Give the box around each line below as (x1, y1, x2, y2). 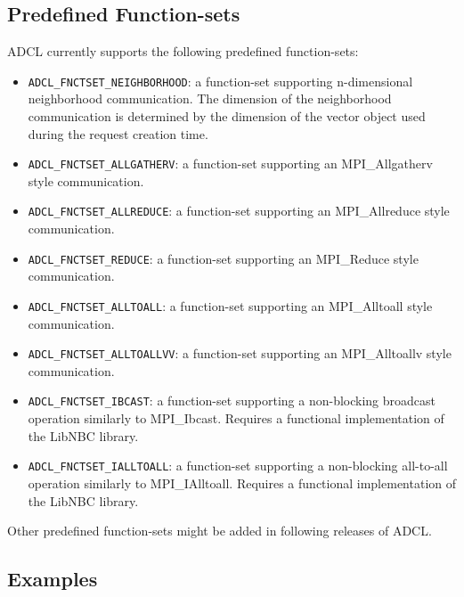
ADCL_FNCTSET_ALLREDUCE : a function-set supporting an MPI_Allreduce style (28, 201, 450, 220)
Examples (7, 565, 98, 593)
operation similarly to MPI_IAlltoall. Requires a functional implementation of (28, 473, 457, 492)
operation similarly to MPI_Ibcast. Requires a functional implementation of (28, 409, 444, 428)
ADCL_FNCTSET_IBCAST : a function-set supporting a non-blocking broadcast (28, 391, 436, 410)
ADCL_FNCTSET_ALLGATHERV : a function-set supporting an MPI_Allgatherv (28, 154, 433, 173)
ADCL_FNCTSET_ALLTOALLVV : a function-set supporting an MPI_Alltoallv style (28, 344, 452, 363)
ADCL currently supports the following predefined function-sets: (7, 42, 359, 61)
